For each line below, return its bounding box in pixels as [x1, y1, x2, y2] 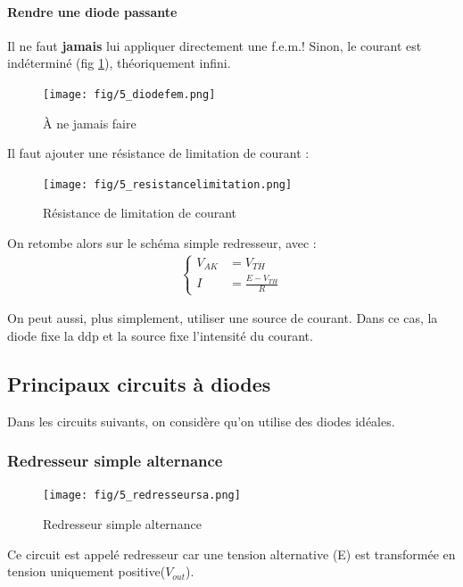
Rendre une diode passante [7, 2, 178, 21]
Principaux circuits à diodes [7, 369, 271, 397]
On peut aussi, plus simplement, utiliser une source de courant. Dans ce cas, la [7, 309, 438, 327]
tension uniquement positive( [7, 562, 166, 581]
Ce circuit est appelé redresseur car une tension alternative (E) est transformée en [7, 544, 456, 563]
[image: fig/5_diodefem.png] [43, 87, 216, 101]
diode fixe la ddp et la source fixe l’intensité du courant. [7, 326, 313, 344]
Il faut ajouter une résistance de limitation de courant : [7, 144, 310, 162]
